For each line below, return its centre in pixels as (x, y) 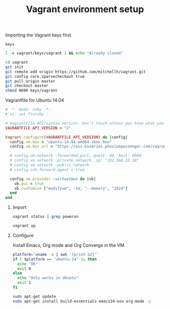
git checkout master (27, 86)
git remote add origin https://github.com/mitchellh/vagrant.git (75, 72)
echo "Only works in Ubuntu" (48, 278)
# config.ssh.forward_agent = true (47, 170)
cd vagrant (17, 62)
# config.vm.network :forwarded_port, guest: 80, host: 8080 (76, 156)
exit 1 (24, 283)
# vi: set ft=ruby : (27, 114)
